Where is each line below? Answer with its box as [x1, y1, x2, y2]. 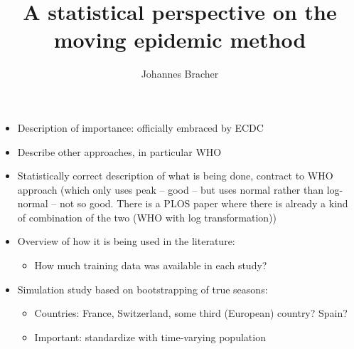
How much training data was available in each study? [34, 258, 267, 273]
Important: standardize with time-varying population [34, 329, 266, 344]
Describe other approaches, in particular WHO [17, 144, 222, 159]
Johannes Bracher [141, 66, 219, 81]
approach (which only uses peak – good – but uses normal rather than [17, 182, 324, 197]
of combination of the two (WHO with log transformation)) [17, 209, 277, 224]
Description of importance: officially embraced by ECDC [17, 120, 264, 135]
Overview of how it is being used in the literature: [17, 234, 235, 249]
